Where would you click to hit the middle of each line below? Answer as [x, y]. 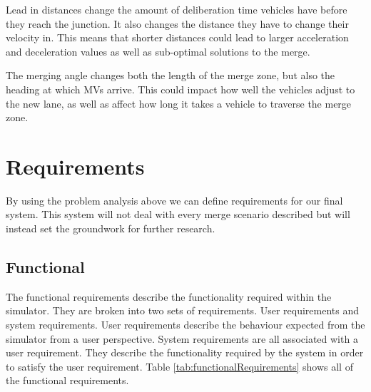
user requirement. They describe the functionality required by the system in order [185, 352]
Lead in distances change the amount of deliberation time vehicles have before [177, 9]
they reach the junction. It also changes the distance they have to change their [177, 23]
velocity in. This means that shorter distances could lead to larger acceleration [177, 37]
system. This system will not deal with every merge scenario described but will [178, 214]
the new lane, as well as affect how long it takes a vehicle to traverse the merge [179, 103]
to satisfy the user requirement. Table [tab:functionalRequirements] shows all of [179, 366]
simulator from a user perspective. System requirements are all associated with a [182, 338]
